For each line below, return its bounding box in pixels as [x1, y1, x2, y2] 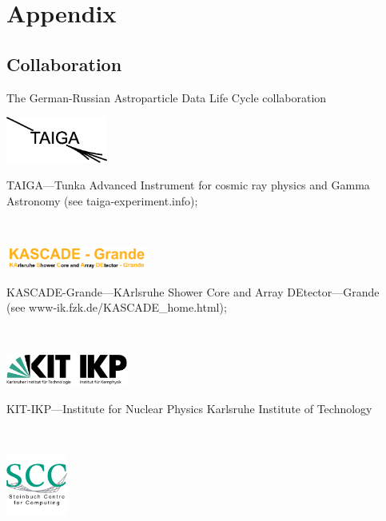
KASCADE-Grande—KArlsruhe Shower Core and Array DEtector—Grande [6, 283, 380, 300]
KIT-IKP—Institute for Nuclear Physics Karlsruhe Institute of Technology [6, 400, 372, 416]
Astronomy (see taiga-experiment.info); [6, 193, 198, 209]
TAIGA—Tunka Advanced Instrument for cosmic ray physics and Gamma [6, 177, 370, 193]
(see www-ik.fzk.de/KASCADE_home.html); [6, 299, 227, 316]
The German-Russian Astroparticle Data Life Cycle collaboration [6, 89, 327, 105]
